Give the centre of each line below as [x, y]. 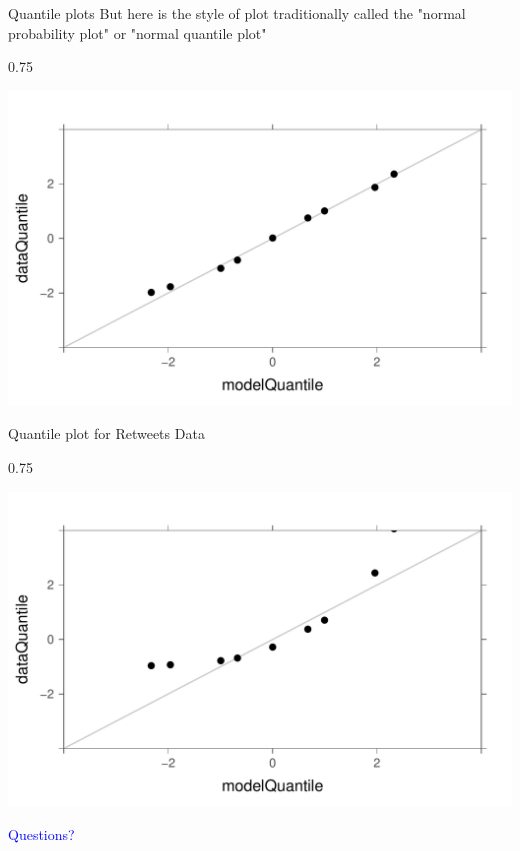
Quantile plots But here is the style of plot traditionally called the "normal [237, 13]
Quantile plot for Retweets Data [106, 433]
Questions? [41, 834]
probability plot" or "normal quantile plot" [137, 32]
